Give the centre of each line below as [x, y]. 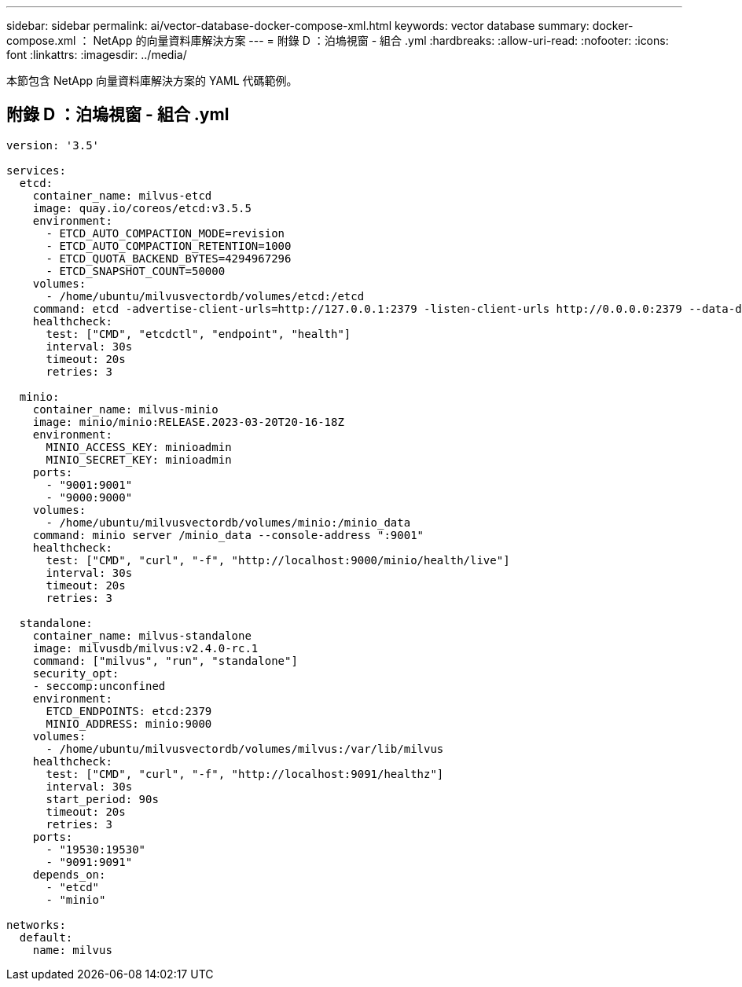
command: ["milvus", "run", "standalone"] [165, 660]
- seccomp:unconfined [99, 686]
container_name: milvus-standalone [142, 635]
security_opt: [76, 673]
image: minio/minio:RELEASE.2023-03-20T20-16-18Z [188, 422]
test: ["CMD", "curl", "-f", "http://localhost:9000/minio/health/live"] [278, 560]
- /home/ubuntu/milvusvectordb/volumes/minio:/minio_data [228, 522]
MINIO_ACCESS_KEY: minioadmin [139, 447]
